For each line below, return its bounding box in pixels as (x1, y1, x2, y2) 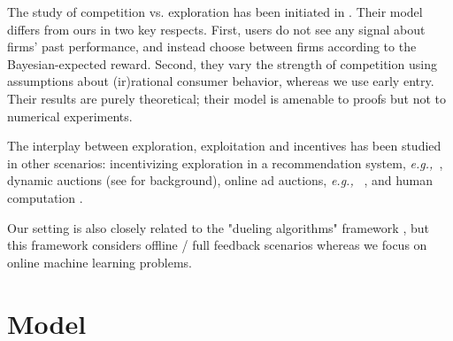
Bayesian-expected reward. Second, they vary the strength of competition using (7, 54, 437, 73)
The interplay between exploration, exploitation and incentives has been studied (7, 136, 441, 155)
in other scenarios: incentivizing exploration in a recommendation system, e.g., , (7, 153, 443, 172)
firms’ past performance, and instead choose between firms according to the (7, 37, 417, 56)
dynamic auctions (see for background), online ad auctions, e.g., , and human (7, 171, 433, 190)
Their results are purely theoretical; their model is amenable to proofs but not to (7, 89, 447, 107)
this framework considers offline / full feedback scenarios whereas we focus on (7, 236, 427, 254)
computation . (7, 188, 83, 206)
